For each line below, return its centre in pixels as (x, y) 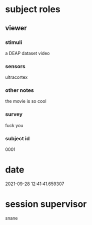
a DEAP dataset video (27, 53)
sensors (15, 66)
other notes (19, 90)
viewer (16, 28)
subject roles (33, 9)
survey (14, 115)
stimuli (14, 42)
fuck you (14, 125)
